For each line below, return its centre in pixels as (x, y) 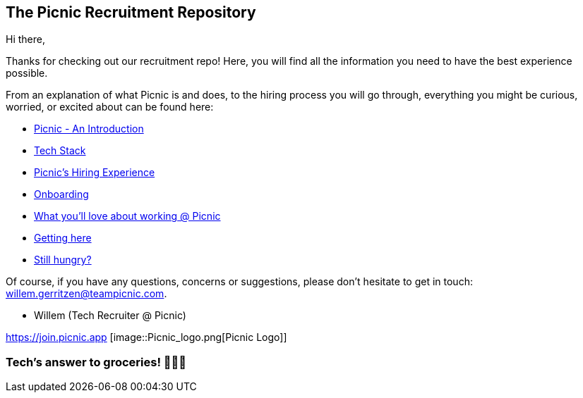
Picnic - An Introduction (89, 129)
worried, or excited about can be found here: (110, 107)
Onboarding (61, 194)
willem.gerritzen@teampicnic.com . (86, 294)
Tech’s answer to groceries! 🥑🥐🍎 (96, 362)
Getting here (63, 238)
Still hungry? (63, 260)
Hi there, (25, 39)
